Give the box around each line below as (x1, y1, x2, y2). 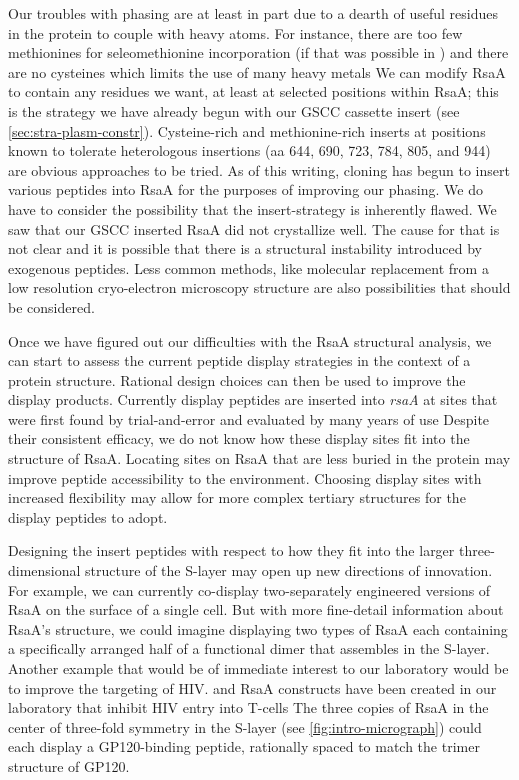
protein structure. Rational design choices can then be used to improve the (8, 369, 466, 390)
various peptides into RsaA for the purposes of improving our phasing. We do (8, 179, 483, 200)
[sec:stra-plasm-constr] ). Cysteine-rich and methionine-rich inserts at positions (8, 120, 486, 141)
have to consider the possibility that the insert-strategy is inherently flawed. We (8, 198, 497, 219)
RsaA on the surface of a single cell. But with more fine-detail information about (8, 599, 504, 620)
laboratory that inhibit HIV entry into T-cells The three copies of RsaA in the (8, 697, 489, 718)
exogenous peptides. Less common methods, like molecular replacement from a (8, 257, 489, 278)
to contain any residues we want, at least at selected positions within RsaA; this (8, 81, 499, 102)
